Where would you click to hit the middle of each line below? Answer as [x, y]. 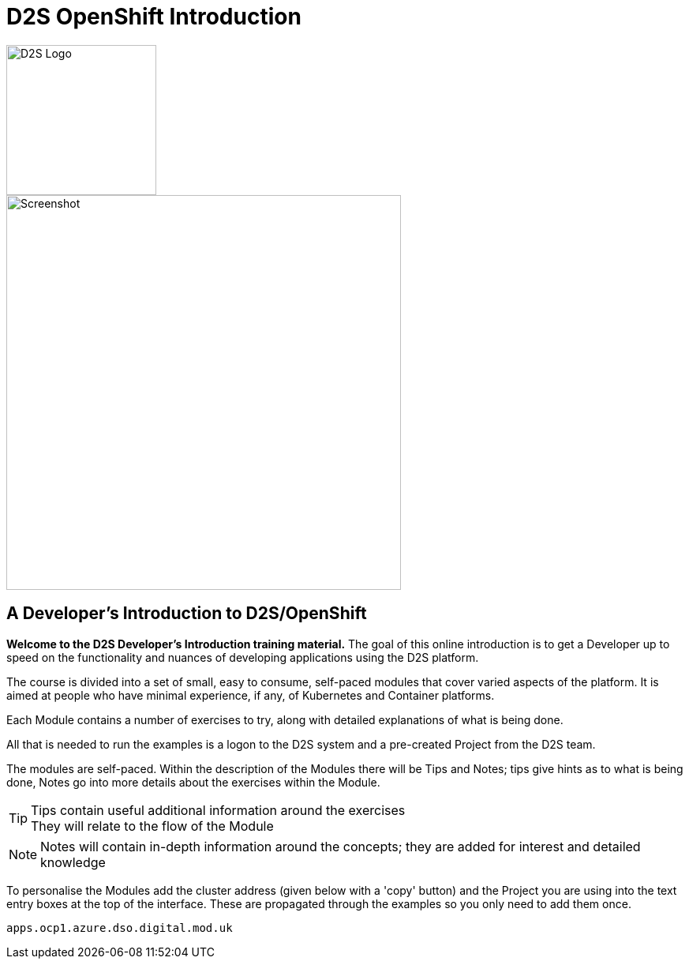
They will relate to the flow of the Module [152, 826]
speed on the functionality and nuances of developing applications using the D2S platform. [243, 657]
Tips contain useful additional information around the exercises [218, 810]
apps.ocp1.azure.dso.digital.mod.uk [120, 927]
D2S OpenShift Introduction [154, 17]
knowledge [73, 862]
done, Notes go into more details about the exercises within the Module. [193, 782]
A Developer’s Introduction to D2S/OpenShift [187, 614]
